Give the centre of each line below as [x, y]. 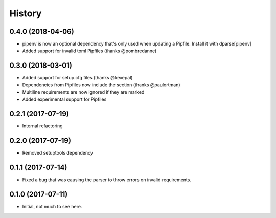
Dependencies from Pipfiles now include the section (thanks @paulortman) [101, 85]
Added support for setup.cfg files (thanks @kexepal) [77, 78]
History [26, 13]
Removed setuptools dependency [57, 153]
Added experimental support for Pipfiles [64, 99]
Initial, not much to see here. [52, 207]
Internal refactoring [43, 126]
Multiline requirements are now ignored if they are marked [83, 92]
